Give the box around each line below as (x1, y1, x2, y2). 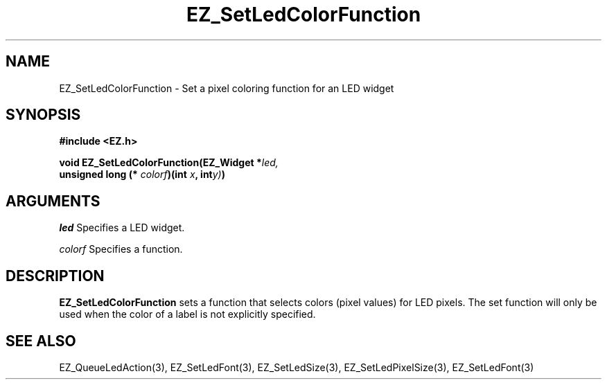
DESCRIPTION (6, 267, 105, 285)
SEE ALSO (6, 332, 76, 350)
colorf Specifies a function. (59, 243, 183, 256)
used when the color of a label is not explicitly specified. (59, 308, 316, 321)
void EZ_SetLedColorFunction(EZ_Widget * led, (59, 156, 279, 169)
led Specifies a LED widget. (59, 222, 185, 234)
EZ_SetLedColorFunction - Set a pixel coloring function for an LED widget (59, 82, 394, 94)
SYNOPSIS (6, 106, 81, 124)
